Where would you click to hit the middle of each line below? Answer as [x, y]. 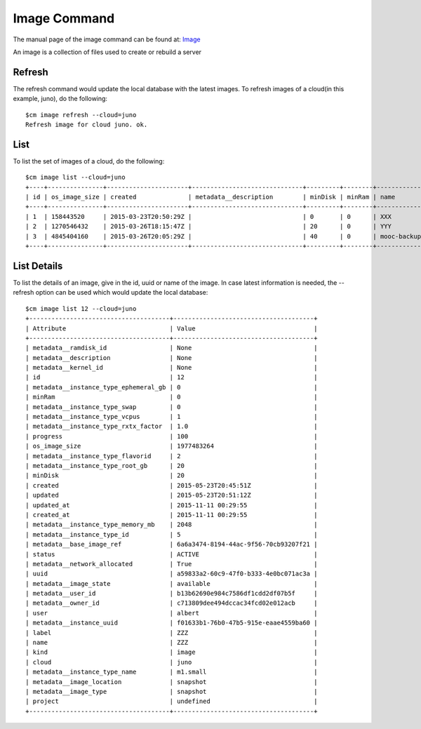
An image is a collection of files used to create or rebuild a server [107, 52]
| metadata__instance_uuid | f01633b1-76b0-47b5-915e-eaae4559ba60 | [172, 623]
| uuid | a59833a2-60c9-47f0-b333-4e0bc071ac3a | [172, 574]
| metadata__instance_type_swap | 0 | [172, 407]
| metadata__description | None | [172, 357]
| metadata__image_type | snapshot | [172, 691]
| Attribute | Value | [172, 328]
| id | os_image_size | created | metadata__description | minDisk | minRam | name [210, 197]
